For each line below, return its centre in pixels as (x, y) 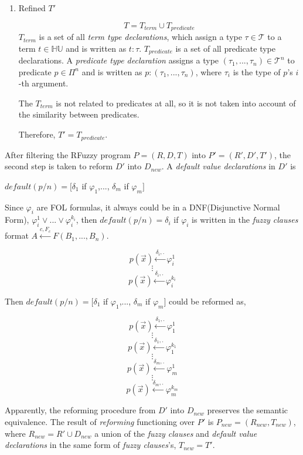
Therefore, (37, 134)
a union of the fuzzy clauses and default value (176, 433)
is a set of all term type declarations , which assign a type (140, 37)
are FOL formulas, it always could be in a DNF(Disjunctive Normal (158, 207)
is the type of (257, 71)
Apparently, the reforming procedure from (80, 410)
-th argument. (43, 83)
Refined (32, 8)
